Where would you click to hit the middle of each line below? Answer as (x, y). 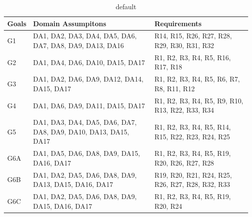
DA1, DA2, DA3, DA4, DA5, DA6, (85, 36)
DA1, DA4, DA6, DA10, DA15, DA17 (89, 62)
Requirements (178, 23)
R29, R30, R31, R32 (184, 45)
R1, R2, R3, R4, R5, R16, (193, 57)
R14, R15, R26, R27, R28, (193, 36)
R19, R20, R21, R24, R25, (193, 175)
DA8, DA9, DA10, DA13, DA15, (81, 131)
